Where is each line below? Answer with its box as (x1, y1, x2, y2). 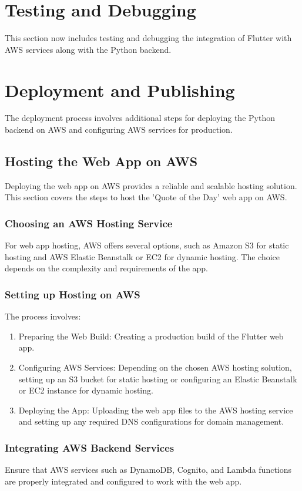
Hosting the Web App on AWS (5, 152, 198, 170)
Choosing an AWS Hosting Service (5, 216, 173, 230)
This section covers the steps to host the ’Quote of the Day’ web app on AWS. (5, 191, 287, 203)
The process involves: (5, 310, 81, 322)
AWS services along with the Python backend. (5, 43, 172, 55)
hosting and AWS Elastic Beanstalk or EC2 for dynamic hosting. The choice (5, 250, 280, 263)
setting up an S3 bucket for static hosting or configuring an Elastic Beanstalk (18, 372, 297, 385)
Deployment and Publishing (5, 78, 235, 102)
